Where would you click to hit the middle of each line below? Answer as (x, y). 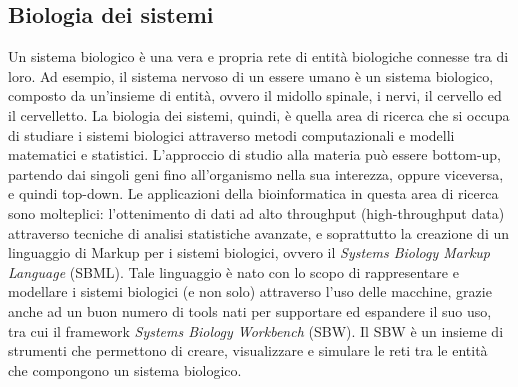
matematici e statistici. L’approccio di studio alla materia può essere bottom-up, (255, 154)
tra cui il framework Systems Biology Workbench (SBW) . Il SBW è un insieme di (256, 330)
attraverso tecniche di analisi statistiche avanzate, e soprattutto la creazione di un (259, 232)
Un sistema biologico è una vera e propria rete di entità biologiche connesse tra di (258, 56)
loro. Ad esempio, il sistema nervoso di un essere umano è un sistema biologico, (251, 75)
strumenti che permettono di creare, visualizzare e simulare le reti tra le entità (248, 350)
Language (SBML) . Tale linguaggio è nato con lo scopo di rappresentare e (233, 271)
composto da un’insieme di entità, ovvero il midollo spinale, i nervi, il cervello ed (255, 95)
